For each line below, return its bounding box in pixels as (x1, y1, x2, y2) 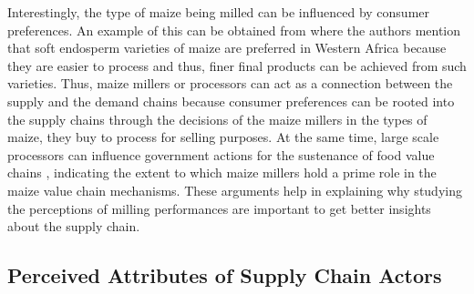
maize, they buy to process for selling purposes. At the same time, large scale (7, 127, 439, 147)
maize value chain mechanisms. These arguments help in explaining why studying (7, 180, 462, 199)
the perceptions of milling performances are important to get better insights (7, 198, 431, 218)
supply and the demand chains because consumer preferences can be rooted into (7, 91, 455, 110)
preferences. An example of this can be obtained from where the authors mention (7, 20, 461, 39)
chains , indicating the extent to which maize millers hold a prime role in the (7, 163, 437, 182)
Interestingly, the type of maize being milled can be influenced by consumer (7, 3, 430, 21)
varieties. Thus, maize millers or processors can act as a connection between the (7, 74, 453, 93)
